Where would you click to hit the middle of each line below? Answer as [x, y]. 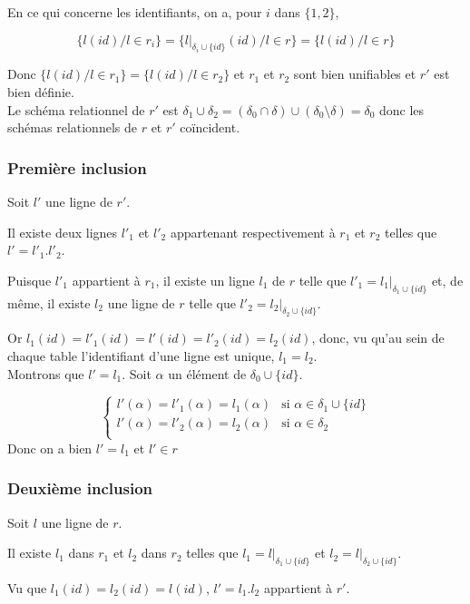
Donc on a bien [50, 448]
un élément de [207, 373]
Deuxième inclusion [80, 488]
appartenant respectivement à [253, 232]
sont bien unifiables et [355, 74]
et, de [447, 280]
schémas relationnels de [72, 127]
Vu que [27, 587]
